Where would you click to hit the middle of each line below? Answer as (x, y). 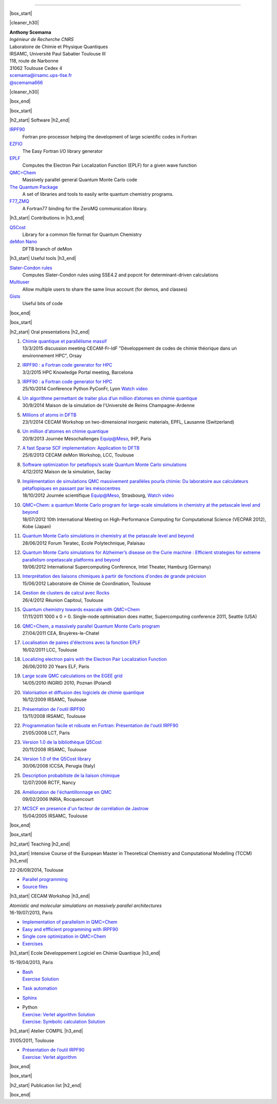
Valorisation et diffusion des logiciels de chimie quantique (83, 692)
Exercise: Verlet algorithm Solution (59, 1014)
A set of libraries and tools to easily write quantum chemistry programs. (98, 194)
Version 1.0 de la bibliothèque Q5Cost (62, 742)
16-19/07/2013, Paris (31, 912)
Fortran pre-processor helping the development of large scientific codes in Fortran (110, 136)
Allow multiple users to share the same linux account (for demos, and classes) (105, 289)
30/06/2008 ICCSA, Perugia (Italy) (59, 766)
